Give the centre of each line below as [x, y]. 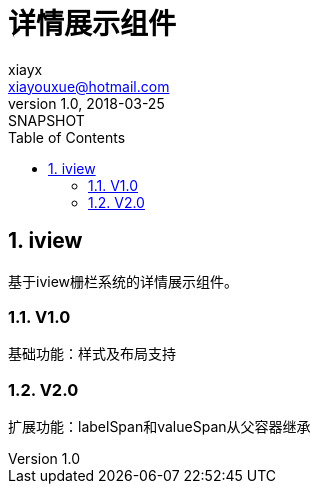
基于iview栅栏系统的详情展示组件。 [123, 281]
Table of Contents [67, 137]
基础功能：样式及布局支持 [92, 354]
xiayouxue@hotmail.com [89, 86]
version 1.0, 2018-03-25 [86, 103]
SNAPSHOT [46, 120]
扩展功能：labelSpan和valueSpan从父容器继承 [159, 427]
